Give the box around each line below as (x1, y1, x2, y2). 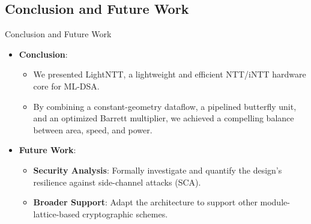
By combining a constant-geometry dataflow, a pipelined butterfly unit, (33, 100, 297, 112)
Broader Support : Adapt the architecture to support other (33, 196, 258, 208)
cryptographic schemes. (82, 207, 168, 220)
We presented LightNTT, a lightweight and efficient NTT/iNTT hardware (33, 68, 306, 80)
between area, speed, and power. (33, 123, 152, 136)
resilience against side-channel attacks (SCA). (33, 175, 201, 188)
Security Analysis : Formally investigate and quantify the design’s (33, 163, 282, 176)
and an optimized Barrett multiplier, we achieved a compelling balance (33, 112, 294, 124)
